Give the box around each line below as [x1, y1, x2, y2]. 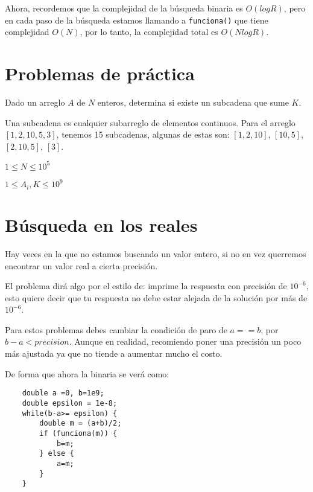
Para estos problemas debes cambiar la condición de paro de [5, 323, 227, 336]
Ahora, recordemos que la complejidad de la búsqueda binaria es [5, 2, 243, 14]
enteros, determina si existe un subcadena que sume [97, 95, 289, 108]
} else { [39, 449, 74, 458]
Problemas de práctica [5, 61, 195, 86]
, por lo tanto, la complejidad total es [80, 25, 218, 38]
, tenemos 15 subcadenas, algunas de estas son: [56, 128, 230, 141]
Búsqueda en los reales [5, 212, 198, 237]
